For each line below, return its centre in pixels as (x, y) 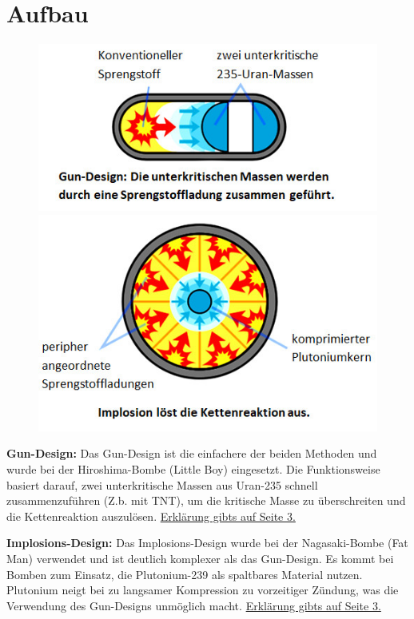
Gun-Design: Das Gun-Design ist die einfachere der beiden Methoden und (192, 453)
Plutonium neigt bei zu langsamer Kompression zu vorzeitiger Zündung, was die (203, 590)
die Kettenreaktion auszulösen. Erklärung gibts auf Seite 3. (151, 516)
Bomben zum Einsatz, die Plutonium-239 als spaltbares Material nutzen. (185, 574)
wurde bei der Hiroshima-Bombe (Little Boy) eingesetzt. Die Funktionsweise (193, 469)
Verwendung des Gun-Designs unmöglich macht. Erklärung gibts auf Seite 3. (194, 605)
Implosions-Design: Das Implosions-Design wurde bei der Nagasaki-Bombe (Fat (207, 543)
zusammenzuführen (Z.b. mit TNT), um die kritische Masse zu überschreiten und (206, 500)
